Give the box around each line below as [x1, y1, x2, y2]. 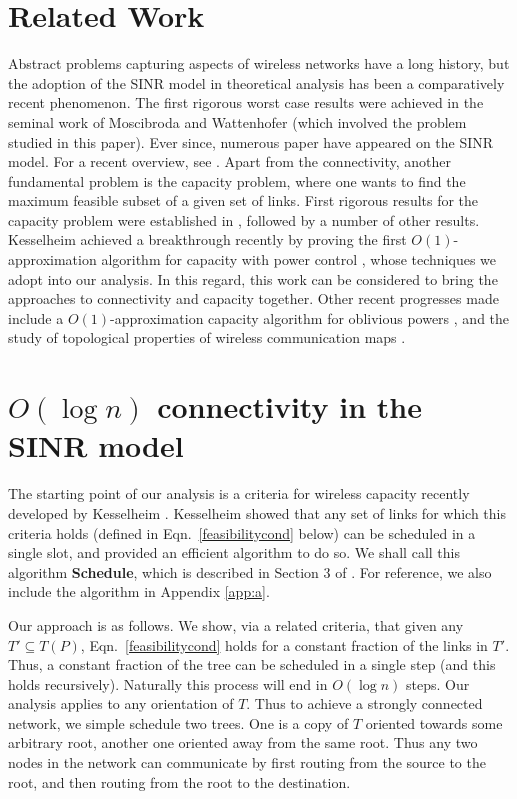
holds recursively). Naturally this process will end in [8, 673, 328, 694]
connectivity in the [157, 386, 422, 427]
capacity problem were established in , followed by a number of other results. [8, 209, 480, 230]
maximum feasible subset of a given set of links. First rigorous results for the [8, 190, 479, 211]
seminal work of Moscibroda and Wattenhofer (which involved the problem [8, 111, 467, 132]
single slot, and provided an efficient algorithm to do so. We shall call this [8, 542, 460, 563]
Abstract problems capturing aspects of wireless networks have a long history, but [8, 53, 510, 74]
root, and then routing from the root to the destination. [8, 771, 351, 792]
